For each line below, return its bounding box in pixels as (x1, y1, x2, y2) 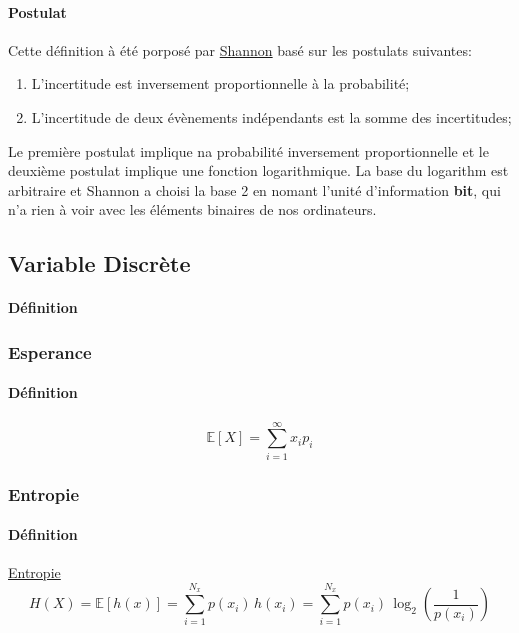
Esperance (8, 339, 92, 364)
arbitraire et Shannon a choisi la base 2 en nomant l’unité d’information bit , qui (8, 179, 501, 200)
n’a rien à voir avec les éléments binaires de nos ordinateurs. (8, 199, 377, 220)
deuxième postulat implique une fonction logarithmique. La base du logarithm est (8, 160, 509, 181)
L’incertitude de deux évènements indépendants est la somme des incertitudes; (31, 106, 512, 127)
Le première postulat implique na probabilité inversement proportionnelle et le (8, 140, 489, 161)
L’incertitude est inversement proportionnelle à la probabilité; (31, 73, 410, 94)
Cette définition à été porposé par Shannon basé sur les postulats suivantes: (8, 39, 472, 60)
